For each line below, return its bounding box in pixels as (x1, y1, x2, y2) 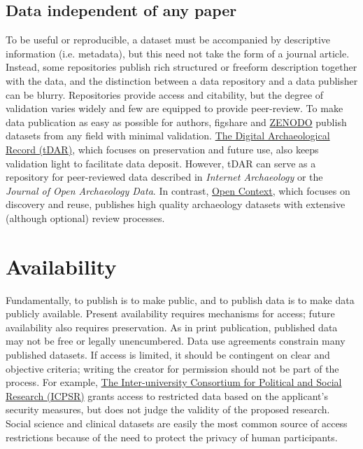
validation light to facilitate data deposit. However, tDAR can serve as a (6, 156, 316, 170)
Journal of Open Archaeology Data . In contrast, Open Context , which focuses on (6, 183, 350, 198)
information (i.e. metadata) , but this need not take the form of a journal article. (6, 46, 350, 60)
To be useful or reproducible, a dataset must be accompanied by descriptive (6, 32, 331, 47)
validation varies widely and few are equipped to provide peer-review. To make (6, 101, 343, 116)
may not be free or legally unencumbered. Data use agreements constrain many (6, 333, 346, 348)
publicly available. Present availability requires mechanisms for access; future (6, 306, 335, 321)
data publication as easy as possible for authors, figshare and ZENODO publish (6, 114, 347, 129)
